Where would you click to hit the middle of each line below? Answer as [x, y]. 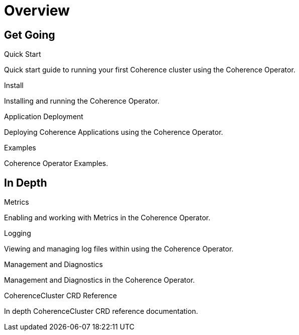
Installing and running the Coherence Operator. [82, 101]
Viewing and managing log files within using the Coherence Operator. [119, 249]
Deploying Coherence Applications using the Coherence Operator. [114, 132]
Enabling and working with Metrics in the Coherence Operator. [107, 218]
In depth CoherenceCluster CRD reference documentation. [101, 311]
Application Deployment [44, 117]
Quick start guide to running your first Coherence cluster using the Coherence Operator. [150, 70]
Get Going [30, 35]
